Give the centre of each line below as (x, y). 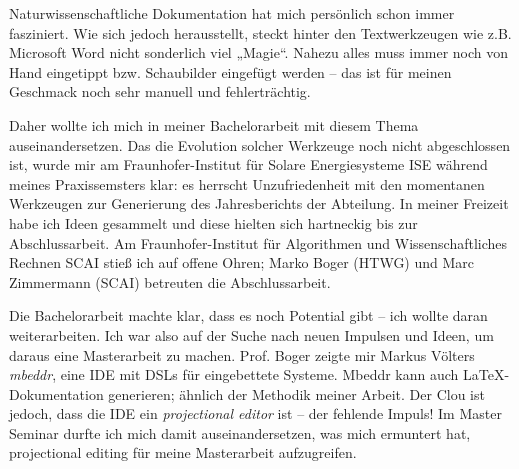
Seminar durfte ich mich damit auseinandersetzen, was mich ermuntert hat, (240, 432)
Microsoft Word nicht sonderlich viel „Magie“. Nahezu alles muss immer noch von (259, 52)
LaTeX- (486, 374)
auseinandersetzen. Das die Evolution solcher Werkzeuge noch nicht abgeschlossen (260, 144)
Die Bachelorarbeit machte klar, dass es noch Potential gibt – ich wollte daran (248, 315)
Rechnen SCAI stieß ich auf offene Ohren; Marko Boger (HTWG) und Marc (242, 262)
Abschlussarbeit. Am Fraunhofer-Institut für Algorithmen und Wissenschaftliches (258, 242)
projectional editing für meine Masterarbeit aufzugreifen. (183, 452)
